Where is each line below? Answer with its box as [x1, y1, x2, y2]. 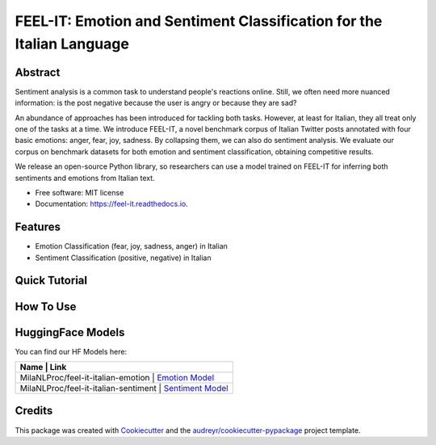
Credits [15, 404, 53, 418]
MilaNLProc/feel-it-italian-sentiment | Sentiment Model [19, 383, 229, 393]
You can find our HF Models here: [15, 346, 128, 356]
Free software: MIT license [35, 187, 124, 197]
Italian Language [15, 35, 129, 52]
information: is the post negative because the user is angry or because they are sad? [15, 98, 298, 108]
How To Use [15, 300, 77, 313]
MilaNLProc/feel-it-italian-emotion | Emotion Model [19, 372, 215, 383]
